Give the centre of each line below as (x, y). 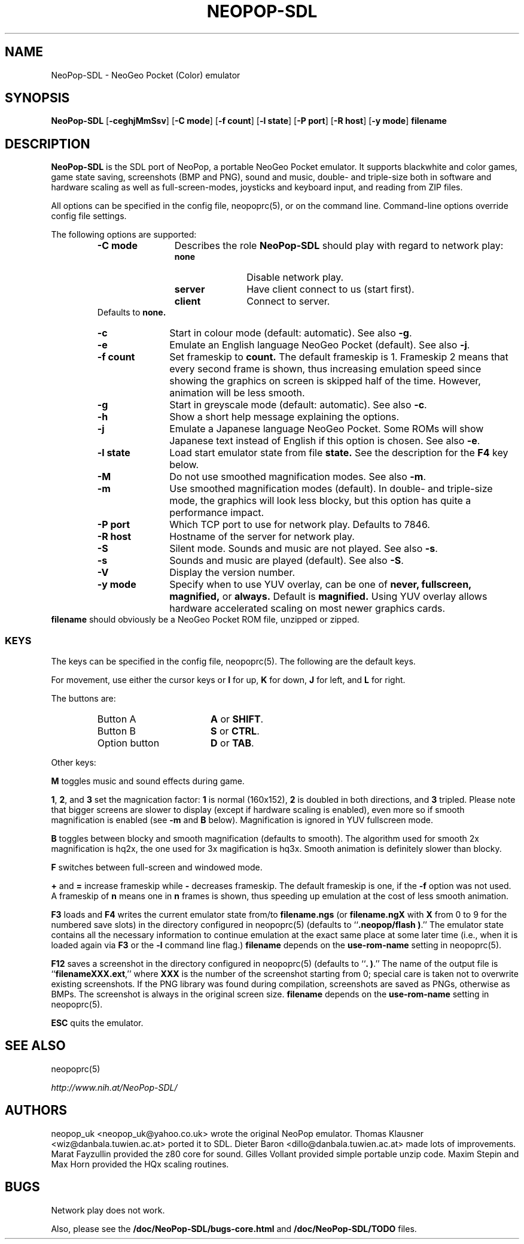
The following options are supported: (124, 235)
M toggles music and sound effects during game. (148, 781)
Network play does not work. (108, 1210)
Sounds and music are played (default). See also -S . (287, 561)
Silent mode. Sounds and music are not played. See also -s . (304, 549)
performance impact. (217, 513)
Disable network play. (295, 277)
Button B (117, 731)
